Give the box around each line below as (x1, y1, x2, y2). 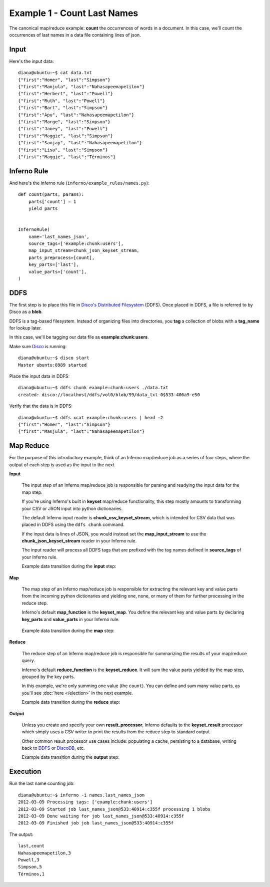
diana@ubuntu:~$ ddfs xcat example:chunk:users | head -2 (18, 415, 163, 420)
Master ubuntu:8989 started (18, 362, 87, 368)
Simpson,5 (18, 864, 42, 870)
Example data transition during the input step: (21, 563, 116, 569)
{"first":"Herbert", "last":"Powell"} (18, 91, 113, 97)
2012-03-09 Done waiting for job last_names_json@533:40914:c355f (18, 813, 184, 819)
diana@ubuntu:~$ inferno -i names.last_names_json (18, 792, 145, 798)
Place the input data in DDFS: (9, 373, 70, 379)
